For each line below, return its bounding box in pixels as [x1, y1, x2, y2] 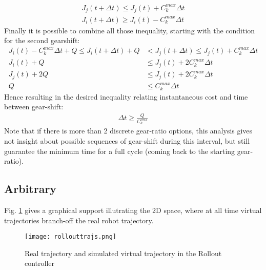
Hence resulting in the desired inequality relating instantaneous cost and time [4, 91, 248, 102]
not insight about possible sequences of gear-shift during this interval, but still [4, 136, 250, 146]
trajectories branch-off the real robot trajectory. [4, 215, 154, 225]
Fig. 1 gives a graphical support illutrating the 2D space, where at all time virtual [4, 205, 262, 216]
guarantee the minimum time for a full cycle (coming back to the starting [4, 145, 235, 156]
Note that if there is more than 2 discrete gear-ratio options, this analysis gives [4, 125, 253, 136]
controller [25, 258, 55, 268]
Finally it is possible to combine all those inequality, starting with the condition [4, 25, 255, 35]
